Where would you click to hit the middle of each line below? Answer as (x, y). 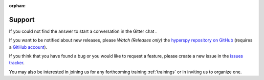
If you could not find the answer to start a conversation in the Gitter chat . (83, 31)
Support (22, 20)
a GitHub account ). (28, 47)
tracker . (17, 63)
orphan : (17, 6)
